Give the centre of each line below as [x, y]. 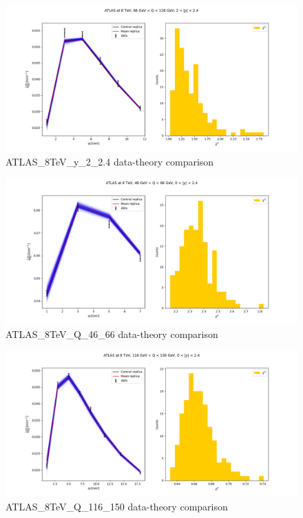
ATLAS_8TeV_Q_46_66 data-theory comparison [112, 333]
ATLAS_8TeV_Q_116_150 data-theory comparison [117, 506]
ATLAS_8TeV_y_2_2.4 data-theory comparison [110, 161]
